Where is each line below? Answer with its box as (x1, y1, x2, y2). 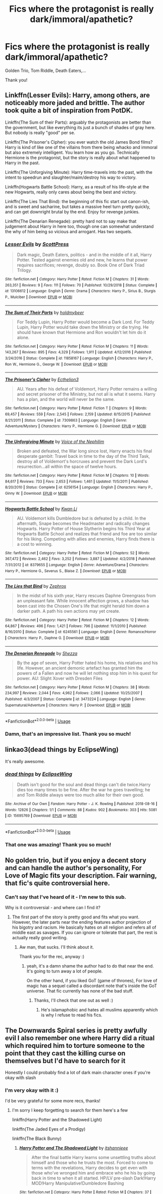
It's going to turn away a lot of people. (26, 968, 103, 974)
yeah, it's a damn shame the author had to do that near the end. (26, 963, 154, 969)
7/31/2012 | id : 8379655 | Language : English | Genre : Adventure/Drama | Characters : (5, 562, 149, 567)
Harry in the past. (5, 160, 40, 166)
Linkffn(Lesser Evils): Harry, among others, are (5, 91, 150, 99)
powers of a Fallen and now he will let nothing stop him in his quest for (16, 670, 158, 676)
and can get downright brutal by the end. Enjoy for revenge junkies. (5, 208, 140, 215)
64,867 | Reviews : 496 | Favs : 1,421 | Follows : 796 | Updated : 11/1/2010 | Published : (5, 623, 147, 629)
